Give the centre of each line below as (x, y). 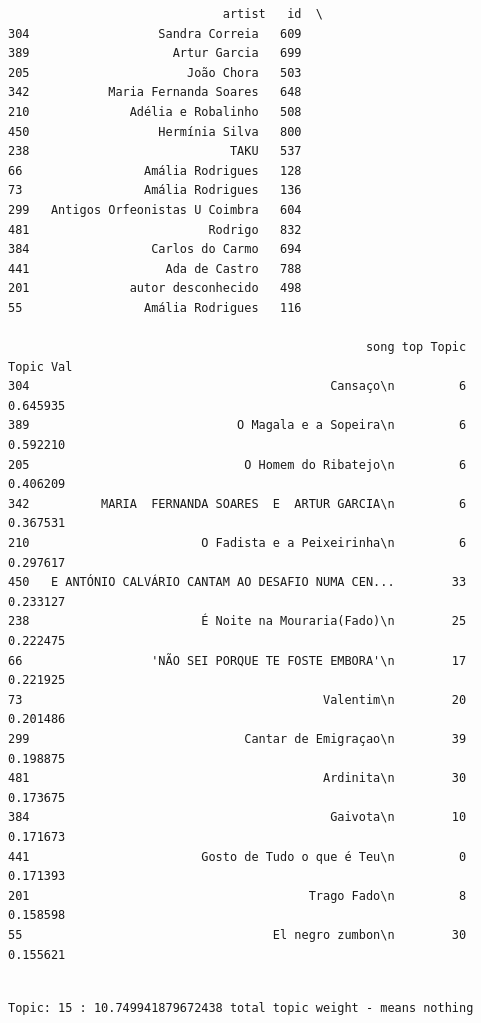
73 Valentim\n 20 (237, 699)
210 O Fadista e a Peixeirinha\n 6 (237, 543)
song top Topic (416, 347)
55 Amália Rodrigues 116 (155, 307)
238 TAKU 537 (155, 151)
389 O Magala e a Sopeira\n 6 (237, 425)
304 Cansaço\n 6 (237, 386)
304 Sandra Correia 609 (155, 33)
